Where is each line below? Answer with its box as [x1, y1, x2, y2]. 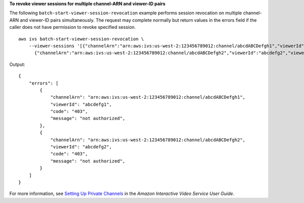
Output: [9, 61, 25, 67]
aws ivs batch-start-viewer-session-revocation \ [18, 36, 144, 42]
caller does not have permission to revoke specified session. [9, 24, 136, 30]
